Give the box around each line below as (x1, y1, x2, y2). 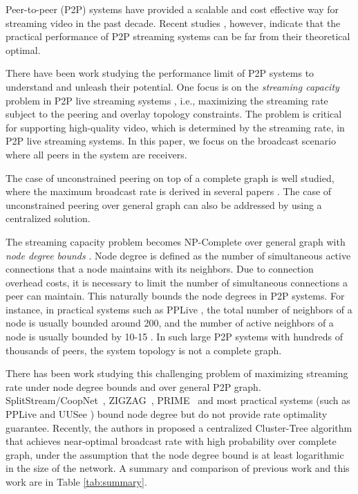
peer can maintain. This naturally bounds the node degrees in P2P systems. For (6, 289, 345, 303)
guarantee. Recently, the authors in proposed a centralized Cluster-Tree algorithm (6, 420, 352, 434)
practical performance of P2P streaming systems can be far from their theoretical (6, 29, 350, 44)
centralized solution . (6, 211, 91, 226)
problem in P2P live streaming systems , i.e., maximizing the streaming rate (6, 93, 328, 107)
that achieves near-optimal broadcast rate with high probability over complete (6, 434, 337, 448)
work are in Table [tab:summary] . (6, 475, 147, 488)
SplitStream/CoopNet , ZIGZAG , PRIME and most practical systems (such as (6, 393, 350, 408)
